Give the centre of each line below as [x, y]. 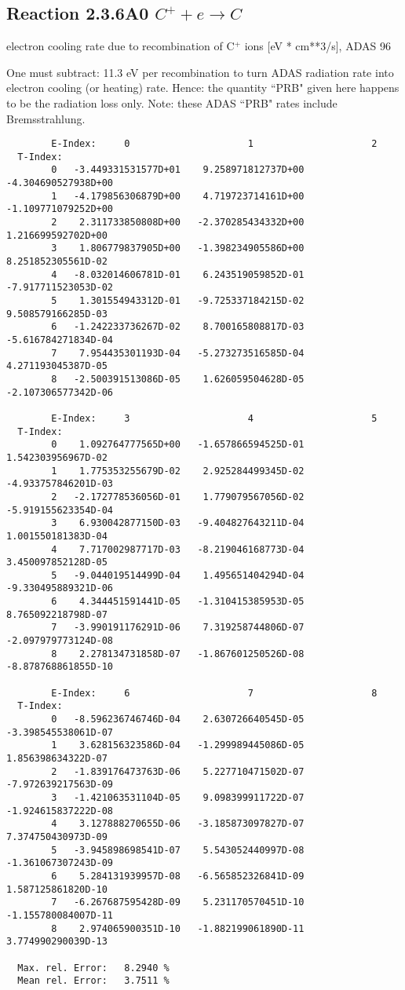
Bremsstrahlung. [46, 118]
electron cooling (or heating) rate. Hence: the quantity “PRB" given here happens [203, 88]
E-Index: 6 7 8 [214, 693]
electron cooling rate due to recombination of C [120, 46]
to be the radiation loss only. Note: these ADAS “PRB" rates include [172, 102]
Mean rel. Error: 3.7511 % [93, 981]
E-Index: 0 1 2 [214, 144]
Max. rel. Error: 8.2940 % [93, 968]
